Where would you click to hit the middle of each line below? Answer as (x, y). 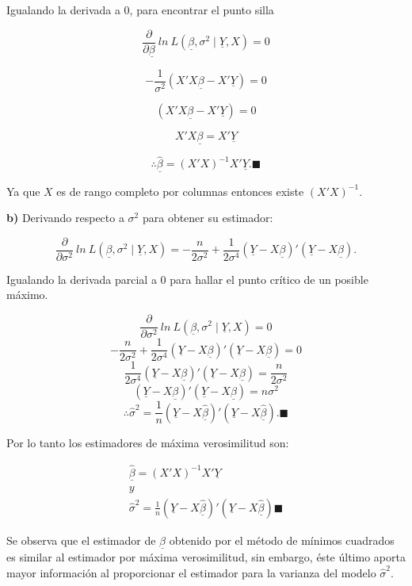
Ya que (23, 191)
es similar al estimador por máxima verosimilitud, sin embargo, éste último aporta (206, 557)
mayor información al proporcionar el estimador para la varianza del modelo (191, 572)
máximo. (27, 295)
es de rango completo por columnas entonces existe (180, 191)
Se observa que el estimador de (81, 540)
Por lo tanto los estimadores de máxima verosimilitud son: (148, 442)
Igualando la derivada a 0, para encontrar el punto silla (140, 10)
